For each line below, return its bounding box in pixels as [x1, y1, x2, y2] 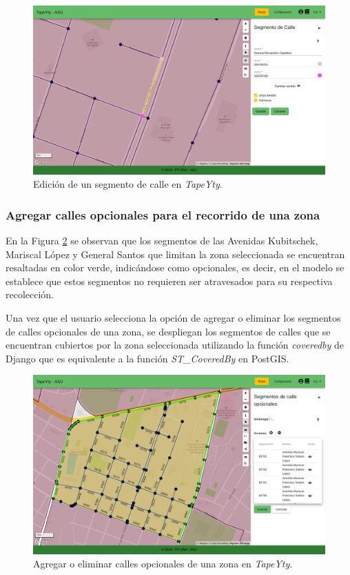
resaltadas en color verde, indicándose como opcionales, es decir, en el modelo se [6, 260, 344, 275]
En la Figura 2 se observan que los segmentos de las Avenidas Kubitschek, [6, 233, 318, 248]
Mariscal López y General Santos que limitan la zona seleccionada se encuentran [6, 246, 345, 261]
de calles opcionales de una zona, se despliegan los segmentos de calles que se [6, 324, 331, 338]
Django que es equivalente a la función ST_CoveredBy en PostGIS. [6, 351, 289, 365]
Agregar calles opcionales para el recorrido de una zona [6, 206, 320, 223]
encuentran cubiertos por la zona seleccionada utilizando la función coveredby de [6, 338, 344, 352]
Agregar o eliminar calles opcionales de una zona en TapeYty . [33, 556, 293, 571]
